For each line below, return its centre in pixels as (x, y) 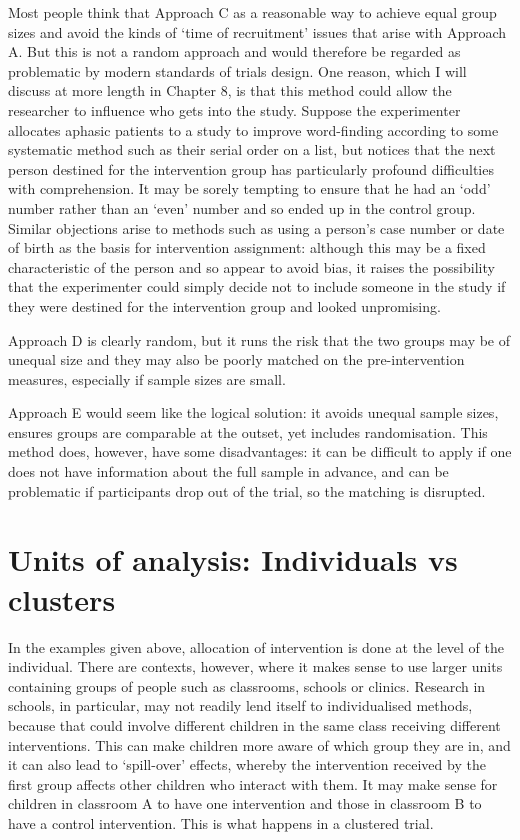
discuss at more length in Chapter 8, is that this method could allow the (230, 90)
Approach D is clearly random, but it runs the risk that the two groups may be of (259, 339)
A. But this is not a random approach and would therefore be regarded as (234, 51)
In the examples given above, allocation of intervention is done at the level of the (256, 646)
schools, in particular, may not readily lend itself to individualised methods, (240, 705)
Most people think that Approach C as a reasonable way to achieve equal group (252, 12)
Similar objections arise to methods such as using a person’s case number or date (256, 227)
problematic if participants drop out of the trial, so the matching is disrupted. (247, 490)
